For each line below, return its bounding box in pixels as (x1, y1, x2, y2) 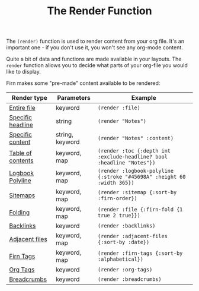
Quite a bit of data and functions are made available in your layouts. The (6, 55, 182, 63)
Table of (9, 149, 32, 157)
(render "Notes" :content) (97, 135, 174, 142)
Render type (11, 94, 47, 102)
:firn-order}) (97, 195, 137, 202)
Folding (9, 208, 30, 217)
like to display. (6, 68, 41, 75)
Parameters (57, 94, 91, 102)
